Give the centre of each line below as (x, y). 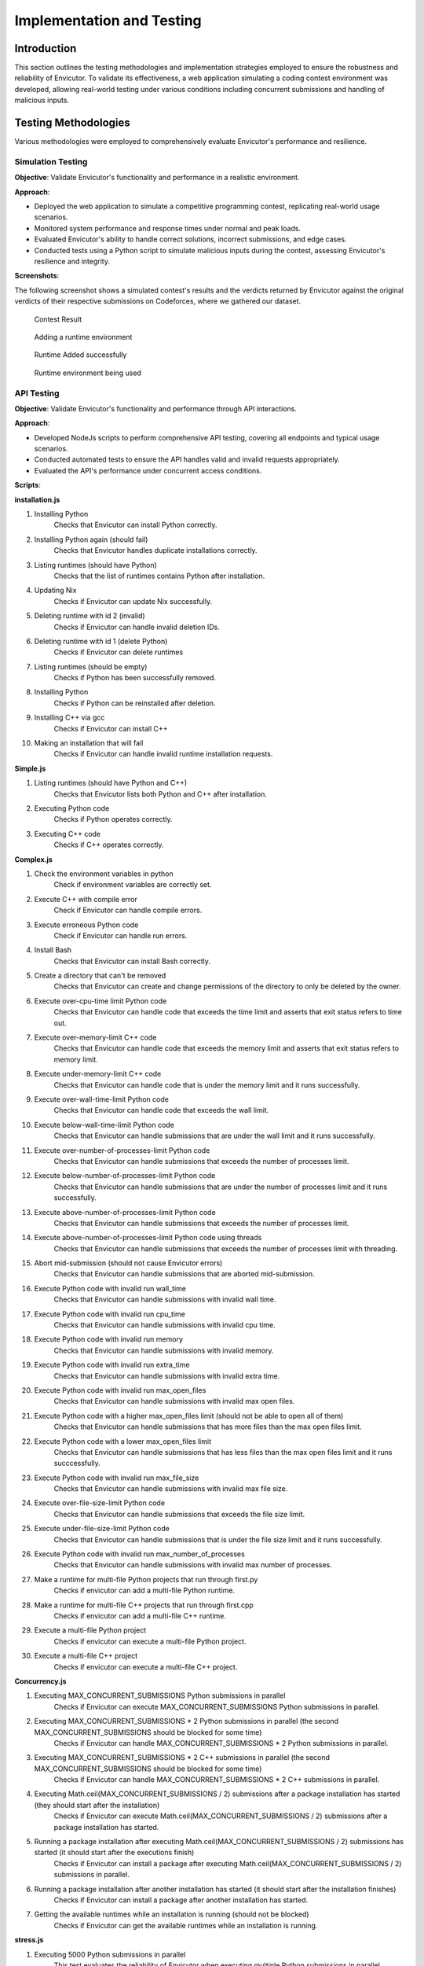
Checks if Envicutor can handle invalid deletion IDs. (137, 627)
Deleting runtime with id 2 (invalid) (90, 616)
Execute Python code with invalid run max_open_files (120, 1390)
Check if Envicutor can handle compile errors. (128, 910)
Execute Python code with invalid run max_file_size (117, 1478)
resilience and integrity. (72, 261)
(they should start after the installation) (97, 1805)
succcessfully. (77, 1463)
